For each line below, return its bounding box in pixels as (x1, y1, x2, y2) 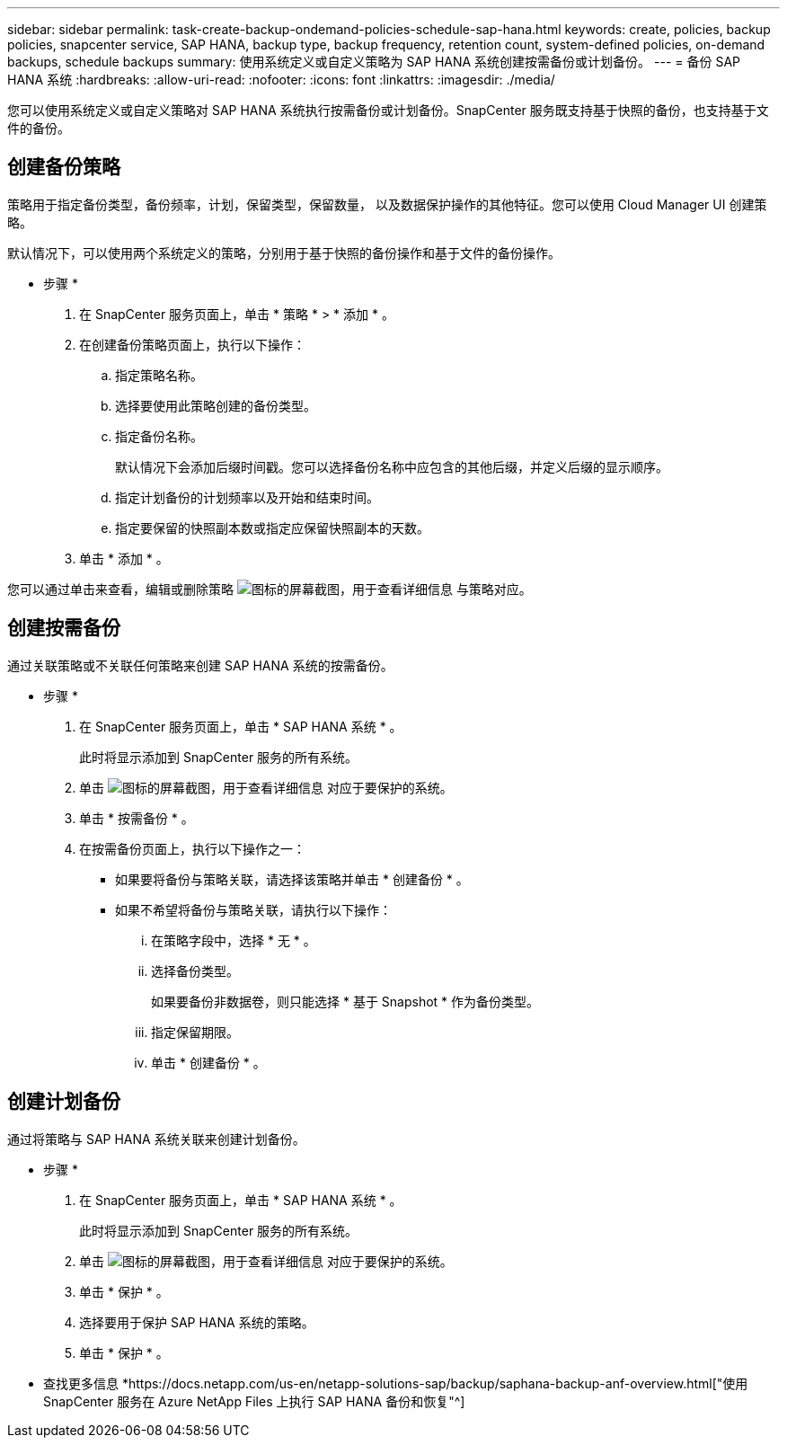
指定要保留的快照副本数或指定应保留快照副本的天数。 (115, 519, 429, 536)
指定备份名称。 (115, 428, 203, 444)
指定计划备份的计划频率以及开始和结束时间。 (115, 489, 379, 505)
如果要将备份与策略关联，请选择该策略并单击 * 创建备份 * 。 (115, 871, 469, 887)
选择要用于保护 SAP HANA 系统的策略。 (79, 1314, 314, 1330)
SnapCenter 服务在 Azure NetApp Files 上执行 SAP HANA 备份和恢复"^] (43, 1393, 465, 1409)
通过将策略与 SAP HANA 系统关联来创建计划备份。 (7, 1130, 305, 1147)
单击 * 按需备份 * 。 (79, 810, 194, 826)
